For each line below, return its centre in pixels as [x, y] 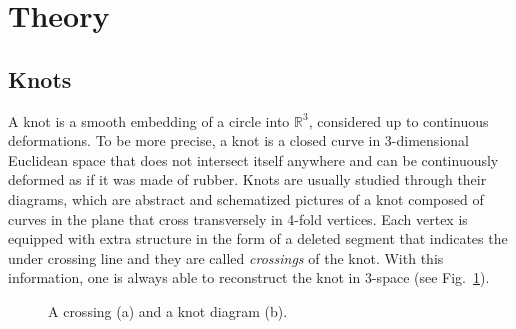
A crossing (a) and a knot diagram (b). [168, 310]
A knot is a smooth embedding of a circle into [149, 120]
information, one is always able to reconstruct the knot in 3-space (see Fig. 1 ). [249, 277]
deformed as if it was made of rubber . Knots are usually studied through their [247, 179]
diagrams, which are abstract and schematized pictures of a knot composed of [246, 198]
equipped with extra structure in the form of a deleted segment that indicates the [258, 238]
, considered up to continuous [398, 120]
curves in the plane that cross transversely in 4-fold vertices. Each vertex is [238, 218]
